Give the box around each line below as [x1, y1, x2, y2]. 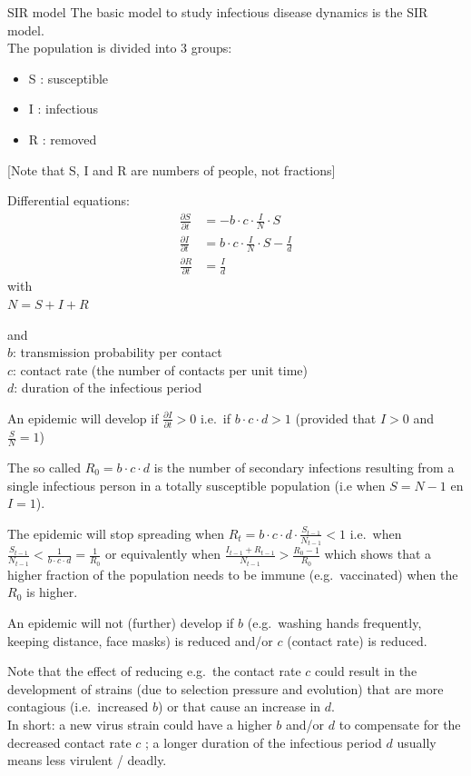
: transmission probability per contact [13, 343, 222, 362]
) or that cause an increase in [158, 697, 321, 716]
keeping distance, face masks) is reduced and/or [7, 631, 273, 650]
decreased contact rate [7, 732, 132, 751]
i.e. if [200, 408, 231, 427]
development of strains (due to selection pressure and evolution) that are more [7, 679, 444, 698]
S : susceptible [28, 68, 109, 87]
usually [397, 732, 437, 751]
